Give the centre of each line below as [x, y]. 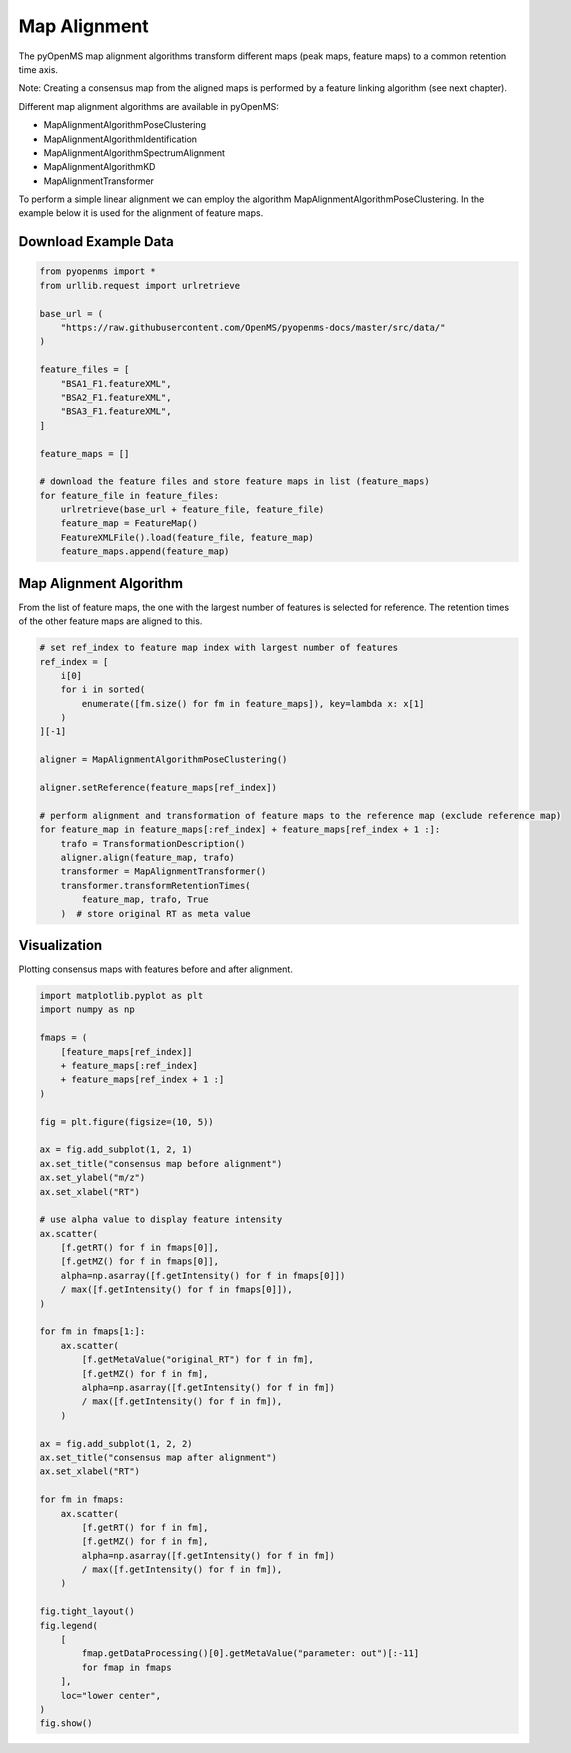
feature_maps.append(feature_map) [145, 551]
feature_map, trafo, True [145, 899]
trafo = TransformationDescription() [153, 843]
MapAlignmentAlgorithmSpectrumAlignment [134, 152]
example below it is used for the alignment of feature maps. [141, 213]
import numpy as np [87, 1009]
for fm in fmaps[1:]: [92, 1331]
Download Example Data [96, 241]
